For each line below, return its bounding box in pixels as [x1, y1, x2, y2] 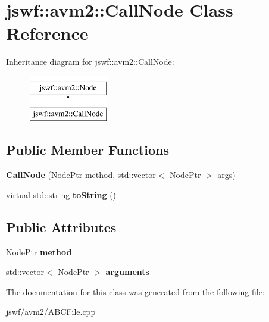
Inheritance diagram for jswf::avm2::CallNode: [6, 55, 174, 68]
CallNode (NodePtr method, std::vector [6, 168, 156, 181]
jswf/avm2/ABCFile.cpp [6, 305, 96, 318]
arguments [105, 265, 149, 278]
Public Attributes [6, 217, 117, 236]
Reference [6, 21, 89, 45]
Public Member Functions [6, 140, 169, 159]
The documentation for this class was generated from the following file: [6, 285, 265, 298]
